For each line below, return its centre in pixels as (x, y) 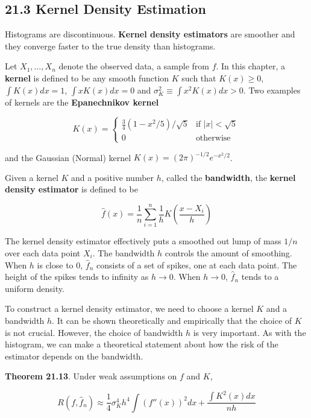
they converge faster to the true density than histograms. (110, 46)
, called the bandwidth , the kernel (228, 177)
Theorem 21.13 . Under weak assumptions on (91, 376)
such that (199, 78)
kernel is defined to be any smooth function (87, 78)
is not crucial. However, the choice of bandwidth (94, 332)
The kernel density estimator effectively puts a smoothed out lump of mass (143, 241)
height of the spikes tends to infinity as (77, 277)
